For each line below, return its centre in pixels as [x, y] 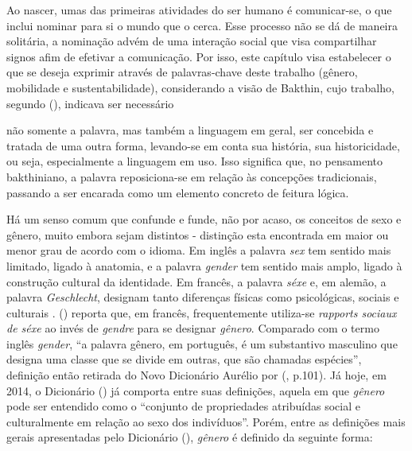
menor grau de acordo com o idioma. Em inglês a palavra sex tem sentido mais [199, 250]
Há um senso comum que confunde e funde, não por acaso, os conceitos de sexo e [204, 219]
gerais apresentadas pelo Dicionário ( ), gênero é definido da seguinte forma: [190, 437]
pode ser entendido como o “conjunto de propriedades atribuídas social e [183, 406]
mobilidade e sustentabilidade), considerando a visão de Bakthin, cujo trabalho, [200, 87]
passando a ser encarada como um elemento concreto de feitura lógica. [178, 192]
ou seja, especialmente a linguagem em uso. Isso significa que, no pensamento [194, 161]
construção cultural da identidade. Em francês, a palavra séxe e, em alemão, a [196, 281]
